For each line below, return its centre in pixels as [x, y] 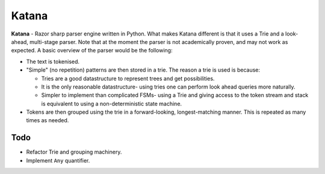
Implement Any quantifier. [58, 160]
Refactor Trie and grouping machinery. [74, 152]
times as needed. [48, 120]
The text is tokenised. [53, 61]
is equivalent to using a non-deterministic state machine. [112, 104]
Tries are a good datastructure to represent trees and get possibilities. [128, 78]
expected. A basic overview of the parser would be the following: [92, 51]
